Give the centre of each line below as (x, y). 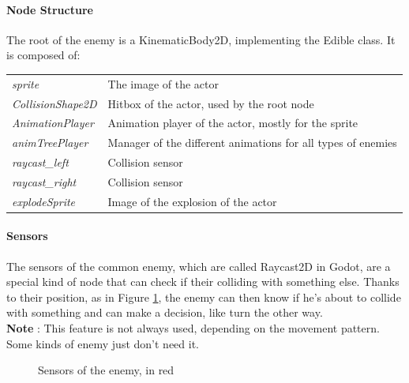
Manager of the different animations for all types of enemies (252, 143)
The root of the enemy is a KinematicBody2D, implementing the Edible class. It (201, 39)
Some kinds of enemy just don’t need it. (103, 343)
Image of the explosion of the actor (192, 201)
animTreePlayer (50, 143)
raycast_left (40, 162)
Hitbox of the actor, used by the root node (211, 103)
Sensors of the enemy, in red (106, 370)
